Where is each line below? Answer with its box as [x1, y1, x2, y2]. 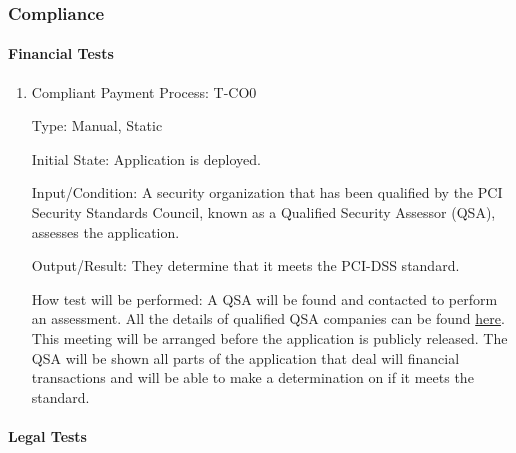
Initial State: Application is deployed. [31, 148, 261, 169]
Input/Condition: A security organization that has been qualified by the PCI [31, 182, 503, 203]
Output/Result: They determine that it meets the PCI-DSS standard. [31, 255, 460, 276]
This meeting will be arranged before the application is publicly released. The [31, 327, 508, 348]
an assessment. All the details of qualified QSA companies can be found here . [31, 308, 505, 329]
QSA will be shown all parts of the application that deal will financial [31, 347, 460, 368]
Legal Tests [8, 425, 87, 446]
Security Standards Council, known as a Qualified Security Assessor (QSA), [31, 202, 496, 223]
